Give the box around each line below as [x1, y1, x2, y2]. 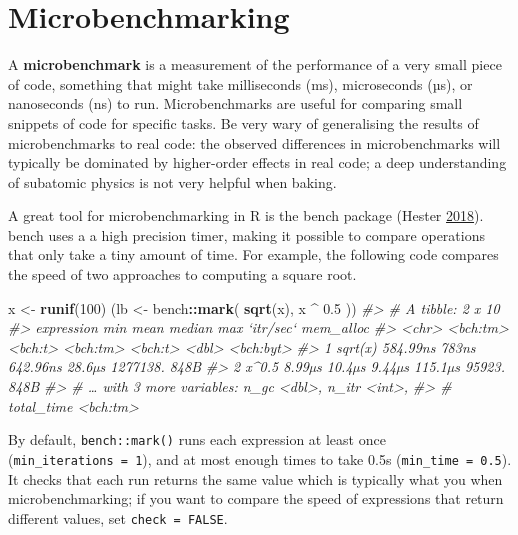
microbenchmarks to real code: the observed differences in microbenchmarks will [8, 132, 501, 153]
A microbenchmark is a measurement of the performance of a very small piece [8, 54, 502, 75]
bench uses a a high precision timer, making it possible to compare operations [8, 224, 485, 245]
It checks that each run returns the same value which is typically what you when [8, 468, 503, 489]
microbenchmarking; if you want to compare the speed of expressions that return [8, 488, 504, 509]
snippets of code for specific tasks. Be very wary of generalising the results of [8, 112, 479, 133]
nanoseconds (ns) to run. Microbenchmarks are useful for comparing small [8, 93, 463, 114]
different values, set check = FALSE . [8, 507, 228, 528]
